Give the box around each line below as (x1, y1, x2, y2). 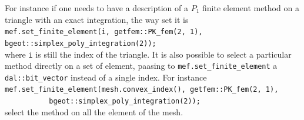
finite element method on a (202, 2, 299, 14)
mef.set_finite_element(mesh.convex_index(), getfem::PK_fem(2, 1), (5, 85, 279, 94)
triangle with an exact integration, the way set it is (5, 13, 189, 25)
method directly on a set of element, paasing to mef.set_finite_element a (5, 59, 278, 72)
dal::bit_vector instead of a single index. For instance (5, 71, 207, 83)
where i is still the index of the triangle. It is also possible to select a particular (5, 48, 292, 60)
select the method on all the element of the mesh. (5, 105, 183, 118)
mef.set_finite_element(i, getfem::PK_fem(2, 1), (5, 28, 203, 36)
